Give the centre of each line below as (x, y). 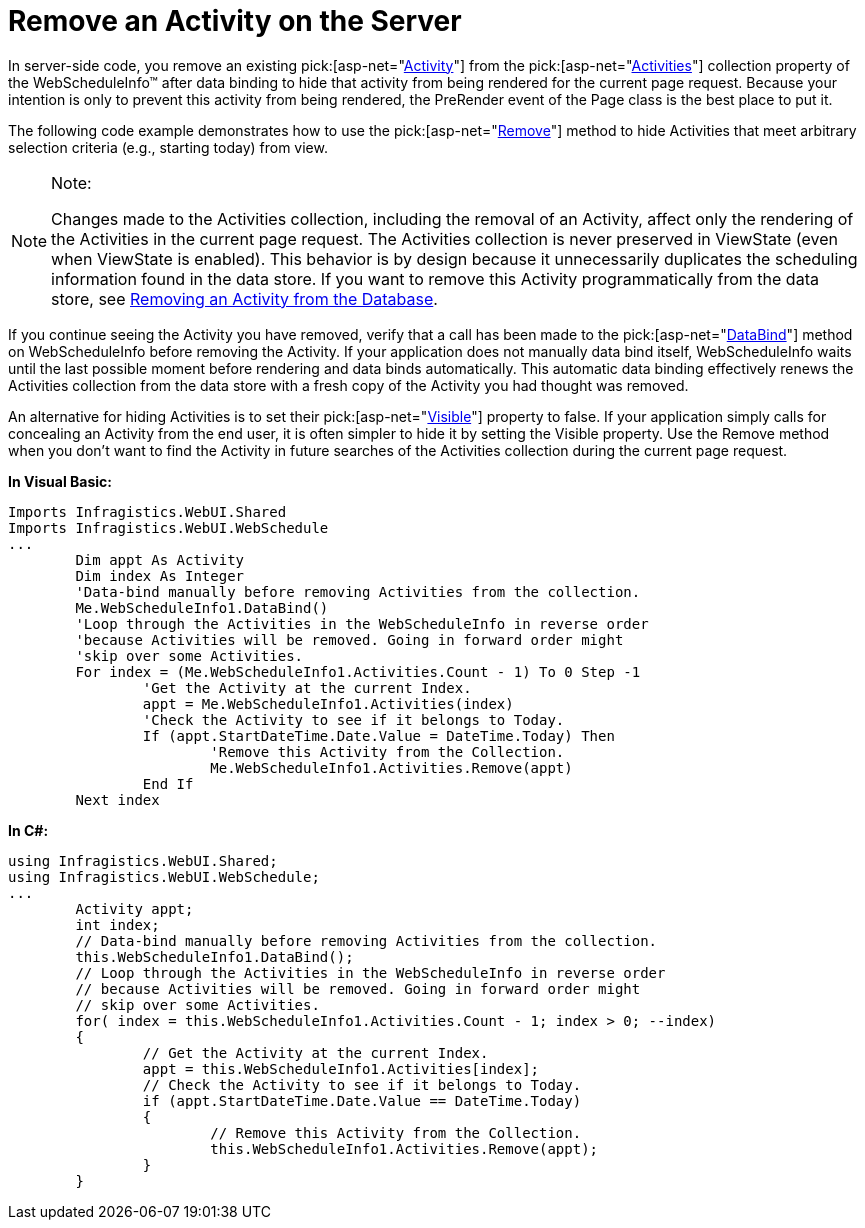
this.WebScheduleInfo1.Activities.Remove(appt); (404, 1148)
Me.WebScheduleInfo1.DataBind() (202, 607)
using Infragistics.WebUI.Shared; (143, 860)
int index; (117, 924)
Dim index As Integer (160, 575)
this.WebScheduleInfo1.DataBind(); (214, 956)
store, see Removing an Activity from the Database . (244, 298)
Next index (117, 799)
